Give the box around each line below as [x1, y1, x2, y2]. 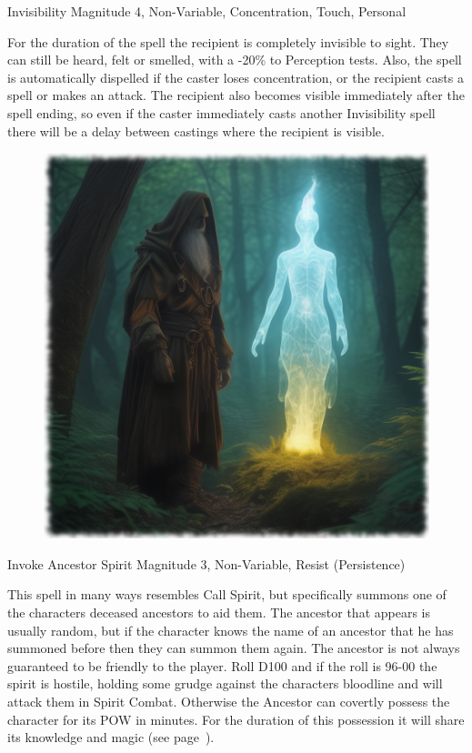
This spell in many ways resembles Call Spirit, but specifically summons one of [7, 585, 447, 604]
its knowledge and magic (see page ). [7, 728, 215, 747]
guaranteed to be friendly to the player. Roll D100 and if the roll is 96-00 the [7, 656, 437, 675]
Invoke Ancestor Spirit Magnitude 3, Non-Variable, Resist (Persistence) [7, 554, 406, 573]
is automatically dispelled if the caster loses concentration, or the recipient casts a [7, 67, 464, 86]
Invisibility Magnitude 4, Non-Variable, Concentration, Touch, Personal [7, 2, 407, 20]
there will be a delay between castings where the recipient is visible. [7, 121, 385, 140]
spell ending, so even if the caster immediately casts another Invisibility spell [7, 103, 436, 122]
